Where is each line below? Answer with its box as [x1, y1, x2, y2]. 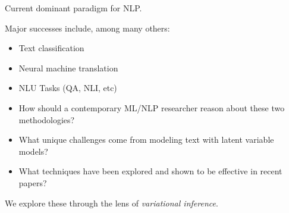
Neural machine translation [18, 61, 118, 74]
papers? [18, 176, 47, 189]
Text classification [18, 42, 84, 54]
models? [18, 145, 48, 157]
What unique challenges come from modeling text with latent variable [18, 133, 274, 146]
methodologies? [18, 113, 75, 126]
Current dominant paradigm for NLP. [5, 2, 142, 14]
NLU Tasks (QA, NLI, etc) [18, 82, 117, 94]
